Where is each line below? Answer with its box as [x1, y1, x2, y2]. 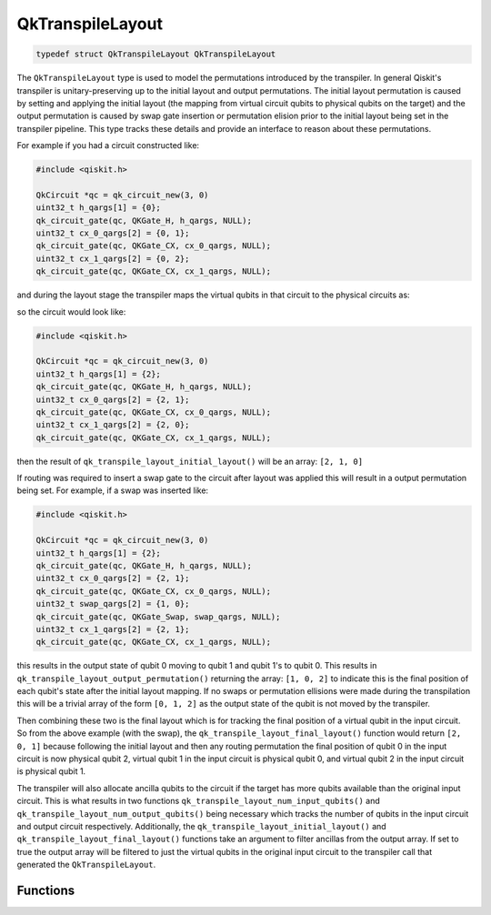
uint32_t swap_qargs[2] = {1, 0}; [35, 598, 190, 609]
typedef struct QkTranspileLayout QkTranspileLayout [35, 49, 276, 59]
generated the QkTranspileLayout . [16, 860, 156, 870]
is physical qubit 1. [16, 766, 86, 777]
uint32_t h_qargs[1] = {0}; [35, 203, 161, 213]
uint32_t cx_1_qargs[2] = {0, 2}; [35, 253, 190, 264]
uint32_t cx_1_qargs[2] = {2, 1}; [35, 624, 190, 634]
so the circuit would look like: [16, 306, 126, 317]
